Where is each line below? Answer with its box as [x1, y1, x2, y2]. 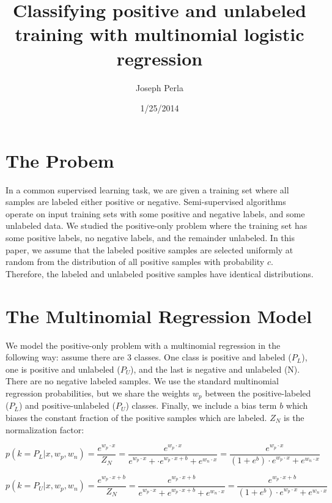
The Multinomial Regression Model [6, 303, 312, 328]
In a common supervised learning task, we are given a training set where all [6, 183, 289, 196]
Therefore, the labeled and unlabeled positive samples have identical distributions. [6, 267, 314, 280]
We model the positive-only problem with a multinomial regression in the [6, 338, 281, 351]
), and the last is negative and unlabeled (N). [130, 362, 300, 375]
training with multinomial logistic [15, 21, 304, 47]
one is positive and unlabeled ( [6, 362, 120, 375]
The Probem [6, 147, 114, 173]
